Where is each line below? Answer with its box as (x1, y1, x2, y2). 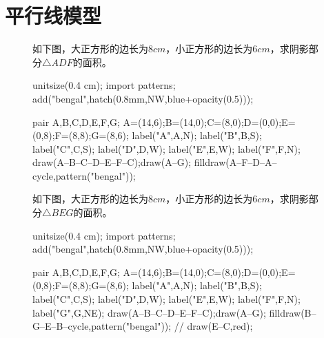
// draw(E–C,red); (174, 319, 253, 333)
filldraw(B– (269, 305, 316, 319)
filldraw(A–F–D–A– (194, 155, 277, 169)
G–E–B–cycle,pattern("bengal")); (32, 319, 172, 333)
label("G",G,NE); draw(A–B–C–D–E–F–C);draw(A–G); (32, 305, 266, 319)
